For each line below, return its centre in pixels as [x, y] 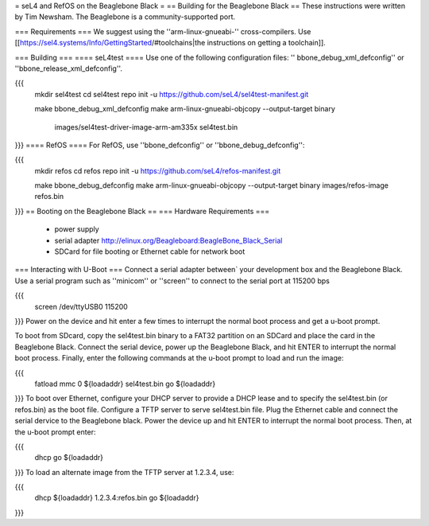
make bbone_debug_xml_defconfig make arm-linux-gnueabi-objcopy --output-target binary [185, 109]
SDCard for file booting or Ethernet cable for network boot [150, 251]
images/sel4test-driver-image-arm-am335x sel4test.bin [146, 127]
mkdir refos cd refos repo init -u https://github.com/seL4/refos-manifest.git [158, 170]
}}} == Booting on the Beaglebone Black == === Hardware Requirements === [142, 211]
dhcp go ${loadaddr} [69, 458]
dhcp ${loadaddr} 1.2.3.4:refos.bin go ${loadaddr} [117, 498]
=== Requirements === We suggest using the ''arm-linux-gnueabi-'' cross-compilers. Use [163, 31]
